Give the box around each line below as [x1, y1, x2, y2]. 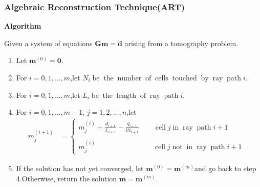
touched [172, 75, 197, 82]
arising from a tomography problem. [124, 37, 239, 48]
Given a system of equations [4, 37, 93, 48]
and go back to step [194, 162, 256, 173]
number [117, 75, 142, 82]
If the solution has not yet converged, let [16, 162, 144, 173]
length [116, 92, 136, 99]
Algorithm [4, 20, 41, 31]
